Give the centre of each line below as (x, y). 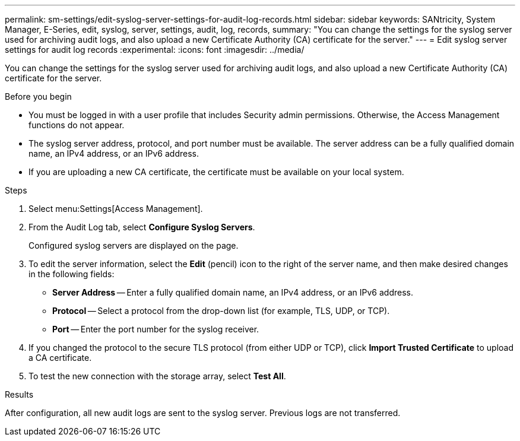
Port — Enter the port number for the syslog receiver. (156, 329)
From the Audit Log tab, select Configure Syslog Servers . (142, 227)
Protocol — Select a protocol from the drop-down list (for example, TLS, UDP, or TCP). (221, 311)
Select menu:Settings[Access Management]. (116, 209)
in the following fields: (72, 274)
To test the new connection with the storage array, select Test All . (157, 376)
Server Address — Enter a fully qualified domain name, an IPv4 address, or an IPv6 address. (233, 292)
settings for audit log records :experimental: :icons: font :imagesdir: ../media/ (155, 50)
